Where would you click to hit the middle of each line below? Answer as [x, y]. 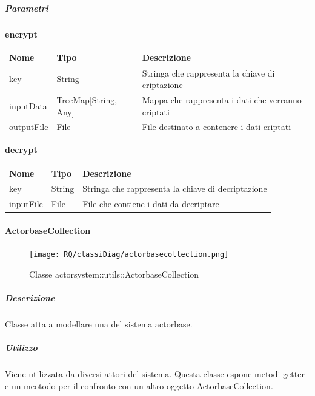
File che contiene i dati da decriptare [151, 204]
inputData [28, 105]
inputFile [26, 204]
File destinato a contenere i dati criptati [217, 127]
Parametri [27, 8]
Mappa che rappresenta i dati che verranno [222, 99]
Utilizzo [21, 348]
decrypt [21, 150]
